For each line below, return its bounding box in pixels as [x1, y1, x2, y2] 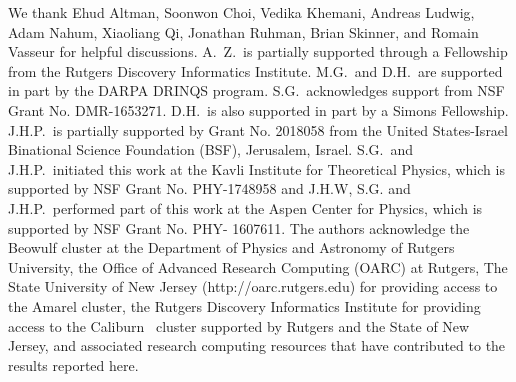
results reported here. [8, 354, 139, 375]
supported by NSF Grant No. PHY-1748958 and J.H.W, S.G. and [8, 178, 411, 199]
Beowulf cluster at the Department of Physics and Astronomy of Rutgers [8, 237, 455, 258]
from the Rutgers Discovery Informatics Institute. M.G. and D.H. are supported [8, 60, 503, 81]
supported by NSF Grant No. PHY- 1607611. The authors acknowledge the [8, 217, 470, 238]
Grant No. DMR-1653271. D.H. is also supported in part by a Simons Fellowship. [8, 99, 509, 120]
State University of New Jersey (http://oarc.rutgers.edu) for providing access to [8, 276, 498, 297]
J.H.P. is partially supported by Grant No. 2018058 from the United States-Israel [8, 119, 508, 140]
